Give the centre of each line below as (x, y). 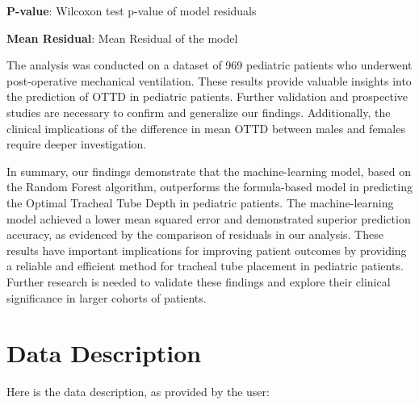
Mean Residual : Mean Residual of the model (122, 38)
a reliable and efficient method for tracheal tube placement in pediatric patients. (205, 266)
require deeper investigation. (77, 144)
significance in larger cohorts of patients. (107, 297)
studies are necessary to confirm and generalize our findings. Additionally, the (199, 112)
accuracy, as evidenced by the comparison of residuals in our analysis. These (195, 234)
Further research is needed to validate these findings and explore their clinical (199, 281)
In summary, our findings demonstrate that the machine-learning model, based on (209, 171)
